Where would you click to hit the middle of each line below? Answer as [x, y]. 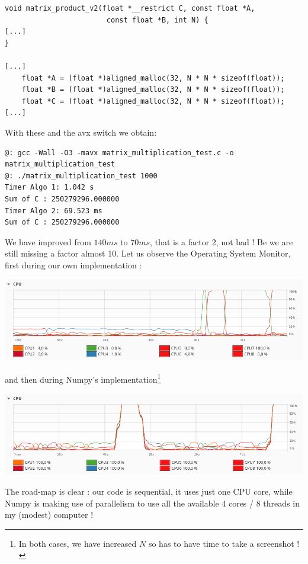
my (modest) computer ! [49, 515]
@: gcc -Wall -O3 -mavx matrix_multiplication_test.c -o [119, 153]
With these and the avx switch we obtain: [81, 132]
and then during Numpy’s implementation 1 [83, 378]
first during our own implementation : [73, 265]
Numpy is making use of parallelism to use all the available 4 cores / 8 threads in [152, 503]
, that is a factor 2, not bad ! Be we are [222, 241]
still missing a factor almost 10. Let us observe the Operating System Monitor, [148, 253]
